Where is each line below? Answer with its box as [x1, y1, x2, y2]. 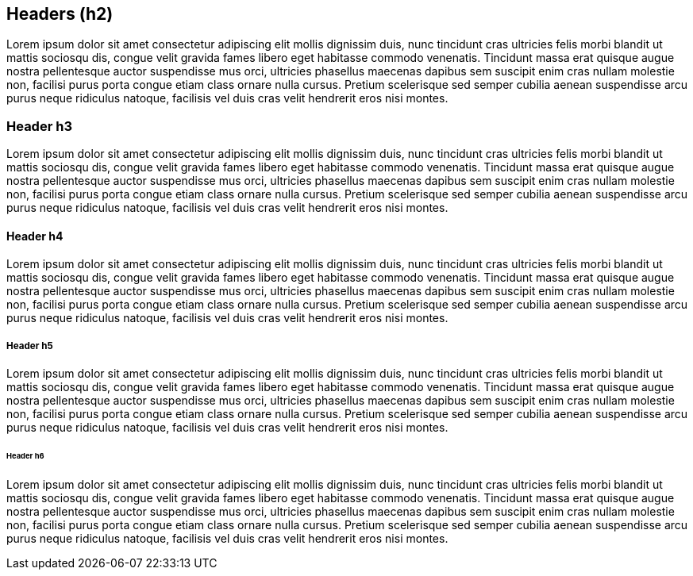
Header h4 [6, 228, 64, 243]
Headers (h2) [6, 4, 114, 24]
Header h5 [6, 340, 53, 351]
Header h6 [6, 451, 44, 461]
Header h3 [6, 117, 72, 134]
